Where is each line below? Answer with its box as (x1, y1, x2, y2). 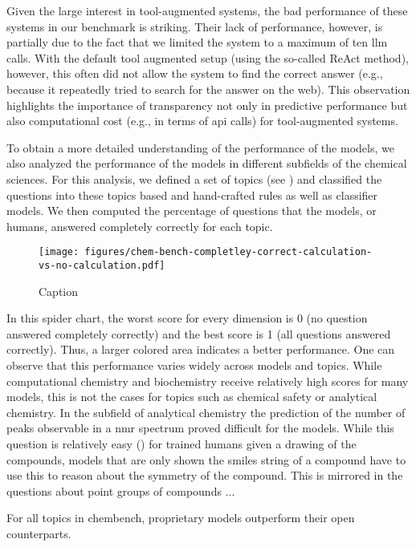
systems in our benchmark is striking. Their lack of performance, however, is (6, 18, 383, 34)
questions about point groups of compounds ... (6, 482, 235, 499)
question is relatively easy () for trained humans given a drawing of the (6, 435, 357, 452)
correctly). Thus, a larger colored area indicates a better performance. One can (6, 341, 395, 358)
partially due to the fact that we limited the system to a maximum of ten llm (6, 34, 388, 51)
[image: (39, 246, 80, 258)
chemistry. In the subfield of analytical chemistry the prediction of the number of (6, 403, 406, 420)
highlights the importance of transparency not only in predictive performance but (6, 96, 408, 113)
